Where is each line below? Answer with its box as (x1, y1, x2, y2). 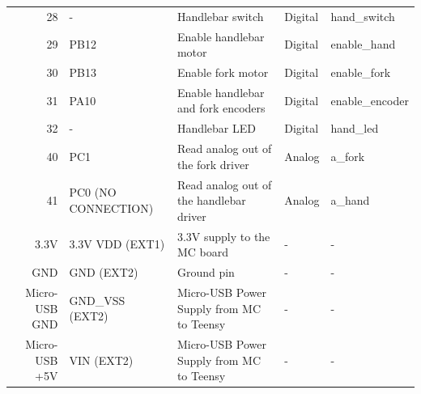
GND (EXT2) (69, 264, 138, 281)
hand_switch (330, 7, 395, 24)
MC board (176, 244, 228, 261)
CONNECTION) (69, 199, 154, 216)
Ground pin (176, 264, 235, 281)
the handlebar (176, 192, 246, 209)
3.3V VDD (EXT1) (69, 235, 165, 252)
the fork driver (176, 155, 249, 172)
